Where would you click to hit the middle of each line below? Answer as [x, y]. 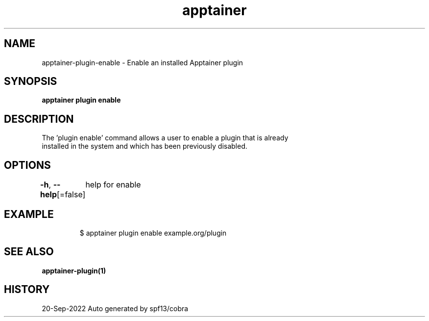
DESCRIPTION [39, 119]
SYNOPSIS [31, 81]
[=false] [71, 195]
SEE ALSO [29, 252]
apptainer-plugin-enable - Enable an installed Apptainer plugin [143, 62]
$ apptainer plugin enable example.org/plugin [153, 233]
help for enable [113, 185]
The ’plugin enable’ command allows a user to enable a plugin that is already [165, 138]
